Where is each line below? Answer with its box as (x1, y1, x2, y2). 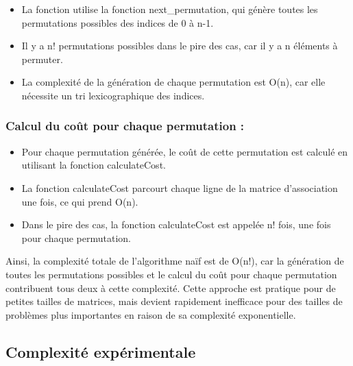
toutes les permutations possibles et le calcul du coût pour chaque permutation (5, 267, 337, 281)
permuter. (21, 51, 63, 66)
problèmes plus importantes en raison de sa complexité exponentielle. (5, 307, 296, 321)
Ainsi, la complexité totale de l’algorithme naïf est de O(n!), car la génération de (5, 254, 344, 268)
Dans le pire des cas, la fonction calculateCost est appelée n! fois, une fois (21, 217, 331, 232)
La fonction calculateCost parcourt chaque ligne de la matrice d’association (21, 180, 338, 195)
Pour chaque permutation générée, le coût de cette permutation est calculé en (21, 144, 348, 158)
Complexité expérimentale (5, 341, 196, 362)
